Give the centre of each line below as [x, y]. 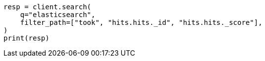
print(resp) [26, 38]
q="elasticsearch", [58, 15]
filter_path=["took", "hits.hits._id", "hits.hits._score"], [141, 22]
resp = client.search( [48, 7]
